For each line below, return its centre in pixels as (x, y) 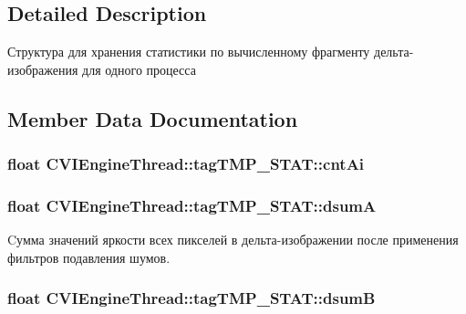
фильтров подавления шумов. (89, 257)
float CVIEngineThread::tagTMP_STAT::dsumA (192, 205)
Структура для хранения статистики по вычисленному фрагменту (189, 52)
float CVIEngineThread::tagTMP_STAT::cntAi (186, 164)
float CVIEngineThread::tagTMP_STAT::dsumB (192, 298)
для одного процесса (139, 69)
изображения (43, 69)
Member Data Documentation (153, 118)
